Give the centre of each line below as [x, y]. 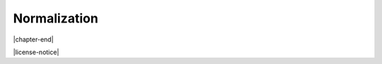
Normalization [56, 18]
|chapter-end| [33, 39]
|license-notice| [36, 52]
